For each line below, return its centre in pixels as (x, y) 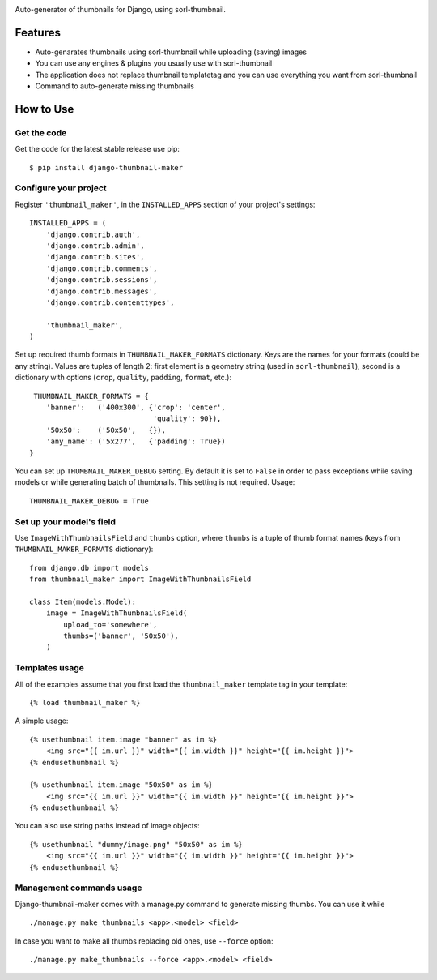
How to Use (45, 109)
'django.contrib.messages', (102, 291)
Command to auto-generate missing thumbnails (115, 86)
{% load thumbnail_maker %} (85, 702)
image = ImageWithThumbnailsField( (117, 613)
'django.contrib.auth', (93, 234)
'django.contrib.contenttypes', (110, 302)
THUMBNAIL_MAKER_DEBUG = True (89, 501)
